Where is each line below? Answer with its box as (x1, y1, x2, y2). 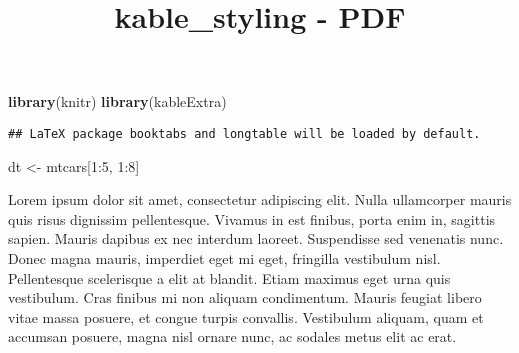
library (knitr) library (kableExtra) (8, 91, 227, 112)
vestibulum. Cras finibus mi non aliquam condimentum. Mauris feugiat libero (8, 287, 482, 308)
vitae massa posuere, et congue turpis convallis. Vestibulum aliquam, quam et (8, 306, 484, 327)
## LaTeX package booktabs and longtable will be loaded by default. (8, 126, 481, 141)
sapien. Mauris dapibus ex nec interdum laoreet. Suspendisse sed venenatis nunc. (8, 228, 504, 249)
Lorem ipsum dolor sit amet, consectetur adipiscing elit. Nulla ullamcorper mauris (8, 189, 512, 210)
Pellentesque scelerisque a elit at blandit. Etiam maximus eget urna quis (8, 267, 451, 288)
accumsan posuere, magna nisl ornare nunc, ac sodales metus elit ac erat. (8, 326, 457, 347)
